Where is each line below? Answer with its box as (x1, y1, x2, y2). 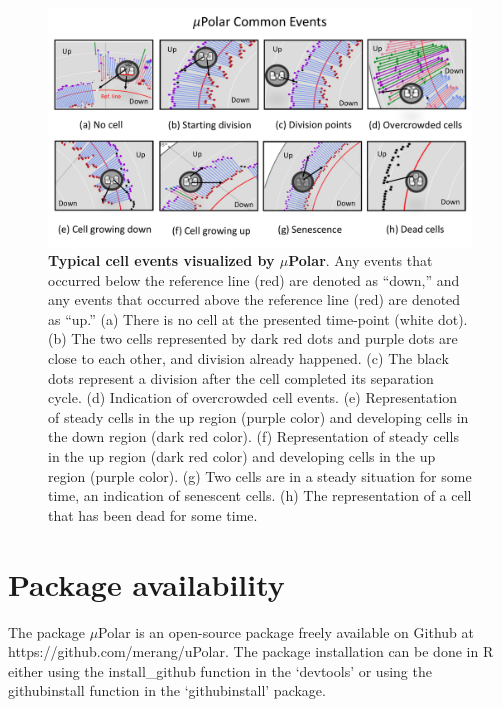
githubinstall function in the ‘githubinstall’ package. (8, 680, 326, 701)
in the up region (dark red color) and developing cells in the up (48, 446, 436, 467)
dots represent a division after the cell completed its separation (48, 367, 434, 388)
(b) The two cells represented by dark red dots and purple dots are (48, 328, 458, 349)
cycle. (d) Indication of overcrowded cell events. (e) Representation (48, 387, 458, 408)
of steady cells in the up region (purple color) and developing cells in (48, 406, 469, 427)
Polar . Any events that (288, 250, 433, 271)
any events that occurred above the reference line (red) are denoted (48, 289, 461, 310)
